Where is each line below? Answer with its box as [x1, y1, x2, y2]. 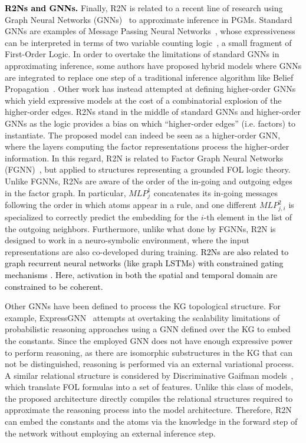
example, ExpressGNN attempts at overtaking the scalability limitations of [5, 311, 280, 323]
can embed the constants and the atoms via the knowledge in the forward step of [5, 415, 298, 428]
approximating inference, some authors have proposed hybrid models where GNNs [5, 59, 302, 71]
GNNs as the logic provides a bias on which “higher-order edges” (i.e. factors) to [5, 117, 296, 129]
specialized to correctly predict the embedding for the [5, 210, 199, 223]
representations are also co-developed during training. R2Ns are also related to [5, 245, 289, 257]
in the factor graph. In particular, [5, 186, 126, 199]
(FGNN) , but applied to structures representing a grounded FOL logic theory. [5, 163, 291, 176]
